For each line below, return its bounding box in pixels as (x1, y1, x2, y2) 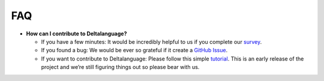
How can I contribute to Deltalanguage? (26, 30, 127, 37)
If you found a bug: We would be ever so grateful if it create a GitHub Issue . (41, 47, 228, 54)
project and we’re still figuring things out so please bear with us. (41, 64, 200, 71)
